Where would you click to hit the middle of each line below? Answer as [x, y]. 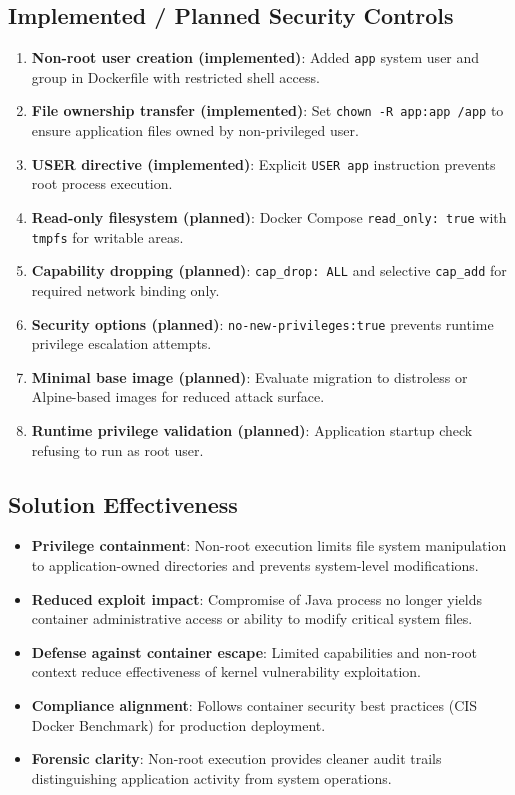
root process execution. [102, 183]
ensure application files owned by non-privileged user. [195, 130]
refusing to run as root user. [117, 449]
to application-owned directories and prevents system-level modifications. [255, 564]
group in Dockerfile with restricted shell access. [175, 76]
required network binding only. [125, 289]
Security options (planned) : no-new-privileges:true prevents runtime [262, 323]
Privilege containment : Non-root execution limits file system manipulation [269, 545]
